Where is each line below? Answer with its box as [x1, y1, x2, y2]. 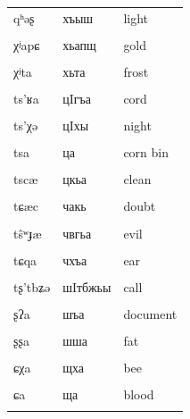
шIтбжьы [62, 277, 112, 296]
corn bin [123, 143, 169, 162]
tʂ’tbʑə [13, 277, 51, 296]
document [123, 304, 178, 323]
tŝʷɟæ [13, 223, 42, 242]
